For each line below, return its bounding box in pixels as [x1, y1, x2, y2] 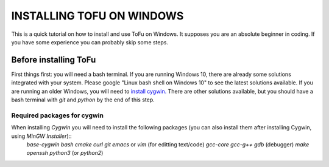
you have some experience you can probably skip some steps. [11, 38, 169, 46]
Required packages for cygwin [11, 111, 104, 120]
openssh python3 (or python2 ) [26, 149, 104, 157]
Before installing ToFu [11, 55, 96, 65]
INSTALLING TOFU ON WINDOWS [11, 9, 184, 22]
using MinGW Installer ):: [11, 132, 73, 140]
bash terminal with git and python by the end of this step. [11, 96, 155, 103]
